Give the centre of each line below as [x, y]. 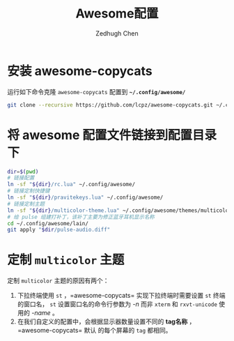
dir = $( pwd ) [23, 172]
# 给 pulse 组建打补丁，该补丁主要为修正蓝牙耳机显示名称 [81, 217]
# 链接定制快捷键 [29, 191]
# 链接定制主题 [26, 204]
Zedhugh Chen [117, 33]
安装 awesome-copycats [80, 71]
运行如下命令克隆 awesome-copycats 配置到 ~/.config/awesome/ [96, 91]
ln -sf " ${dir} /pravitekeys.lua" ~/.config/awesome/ [85, 197]
